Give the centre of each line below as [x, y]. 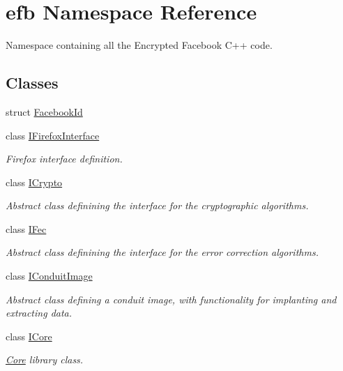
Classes [32, 83]
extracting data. [39, 313]
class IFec [26, 228]
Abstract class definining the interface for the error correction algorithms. [162, 252]
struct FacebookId [44, 111]
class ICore [29, 336]
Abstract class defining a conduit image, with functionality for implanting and [171, 299]
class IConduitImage [49, 276]
